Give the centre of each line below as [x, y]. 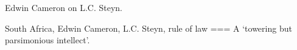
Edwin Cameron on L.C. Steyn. [64, 7]
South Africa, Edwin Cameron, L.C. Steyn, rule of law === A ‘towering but [148, 28]
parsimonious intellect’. [47, 40]
